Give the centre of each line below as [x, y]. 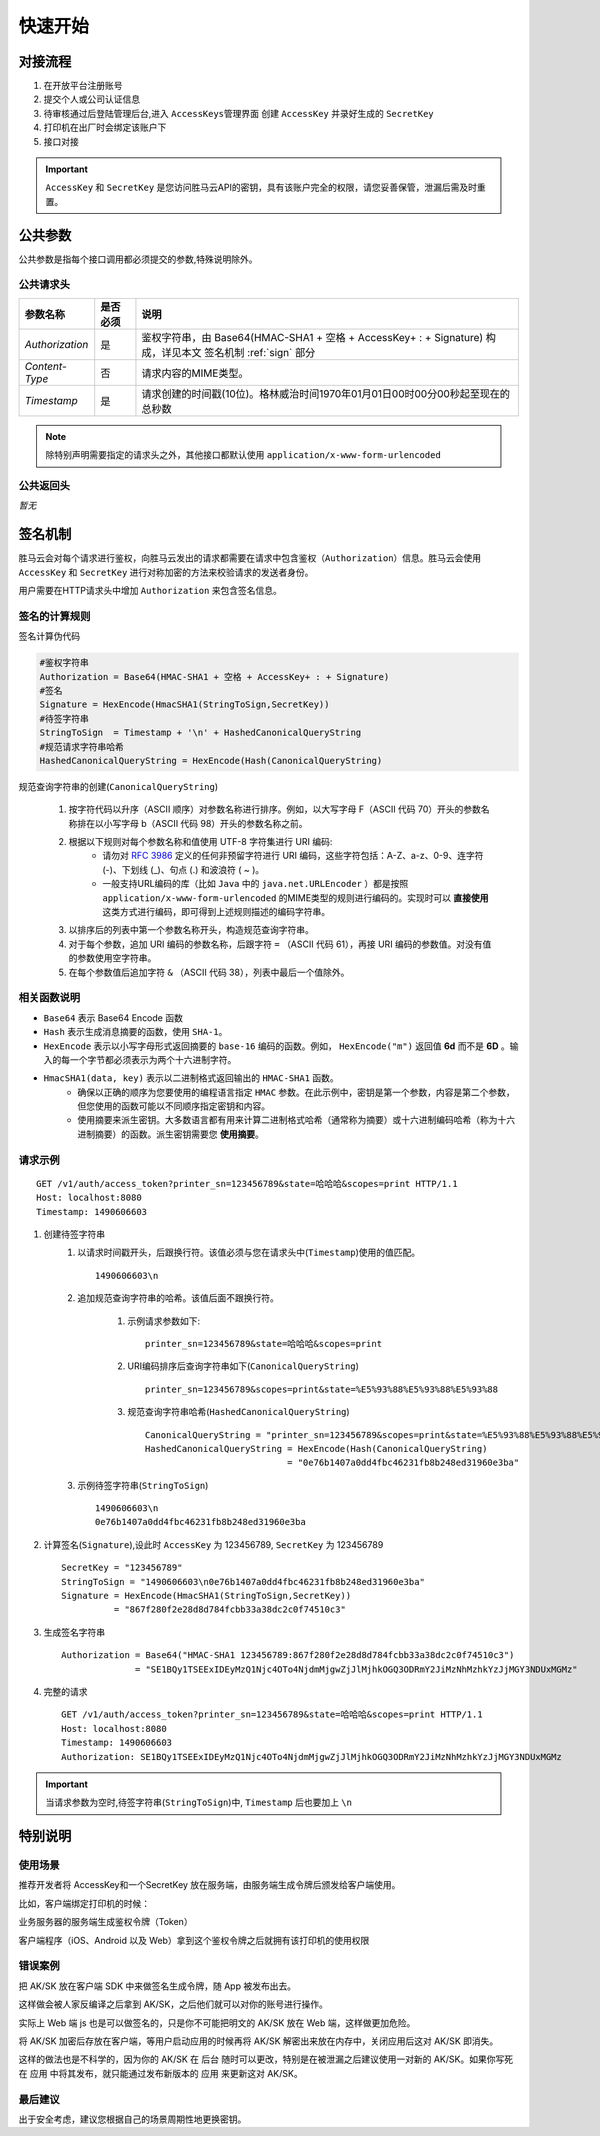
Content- [45, 366]
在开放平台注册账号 [83, 86]
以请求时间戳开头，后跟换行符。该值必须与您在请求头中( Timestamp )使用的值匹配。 [249, 1252]
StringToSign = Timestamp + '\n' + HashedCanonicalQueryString [200, 733]
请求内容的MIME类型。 [195, 373]
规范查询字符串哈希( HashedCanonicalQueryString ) [238, 1412]
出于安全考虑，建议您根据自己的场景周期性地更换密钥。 [132, 2119]
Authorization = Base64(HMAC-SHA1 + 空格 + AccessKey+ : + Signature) [214, 676]
